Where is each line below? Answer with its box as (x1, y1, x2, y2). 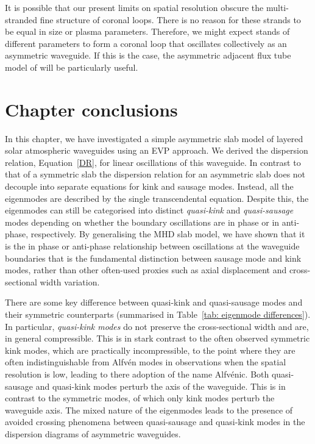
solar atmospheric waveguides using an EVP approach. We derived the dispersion (5, 144, 308, 157)
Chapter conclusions (5, 96, 178, 121)
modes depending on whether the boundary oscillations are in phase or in (5, 215, 280, 228)
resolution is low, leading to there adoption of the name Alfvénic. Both (5, 367, 269, 380)
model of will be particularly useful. (5, 60, 138, 73)
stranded (5, 13, 38, 26)
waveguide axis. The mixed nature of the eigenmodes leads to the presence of (5, 403, 293, 416)
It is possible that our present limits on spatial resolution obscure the (5, 1, 264, 13)
